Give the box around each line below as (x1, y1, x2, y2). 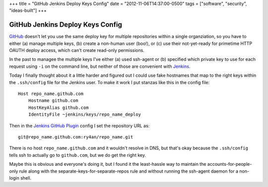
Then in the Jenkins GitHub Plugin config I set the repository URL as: (9, 123, 150, 129)
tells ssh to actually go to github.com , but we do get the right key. (9, 152, 146, 158)
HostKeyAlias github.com (28, 104, 89, 110)
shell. (20, 175, 32, 181)
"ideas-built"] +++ (9, 7, 47, 13)
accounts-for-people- (207, 161, 252, 167)
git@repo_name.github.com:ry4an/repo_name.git (18, 134, 134, 140)
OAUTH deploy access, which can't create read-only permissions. (9, 47, 145, 53)
